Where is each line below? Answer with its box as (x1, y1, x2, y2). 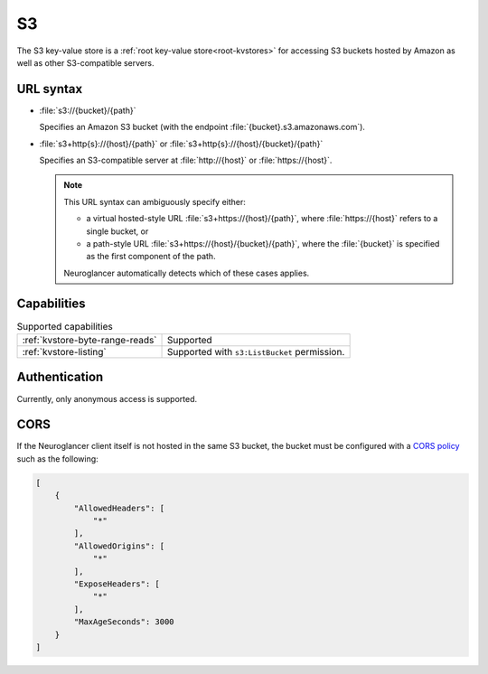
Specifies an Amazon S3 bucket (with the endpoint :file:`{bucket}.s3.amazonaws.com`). (39, 122, 366, 133)
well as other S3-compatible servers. (16, 57, 155, 68)
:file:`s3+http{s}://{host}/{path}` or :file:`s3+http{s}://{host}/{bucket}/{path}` (39, 138, 324, 149)
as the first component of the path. (86, 251, 216, 262)
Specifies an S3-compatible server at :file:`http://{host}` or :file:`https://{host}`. (39, 154, 333, 166)
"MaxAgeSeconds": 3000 (73, 617, 175, 627)
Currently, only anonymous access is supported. (16, 393, 198, 404)
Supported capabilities (16, 320, 113, 332)
